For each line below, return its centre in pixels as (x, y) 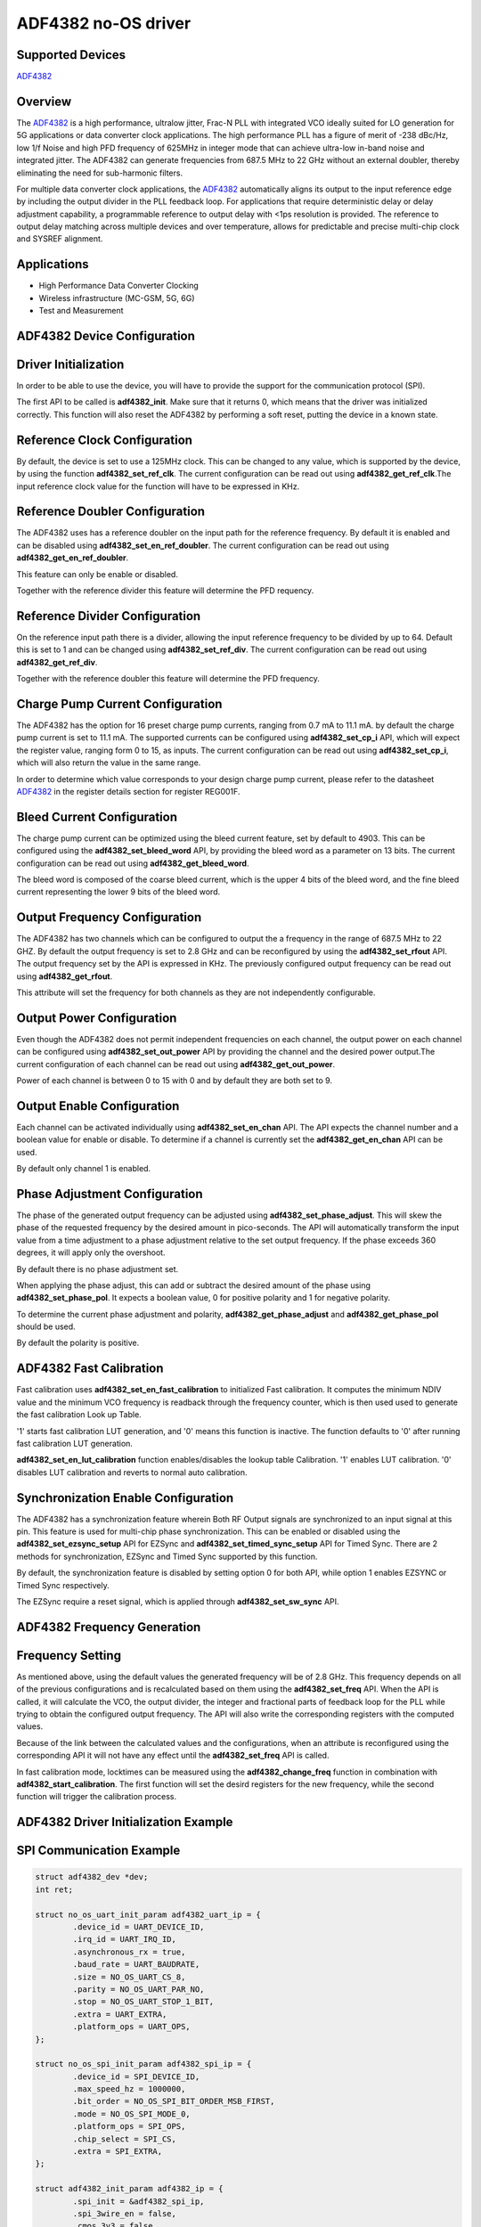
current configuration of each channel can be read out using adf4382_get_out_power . (176, 1064)
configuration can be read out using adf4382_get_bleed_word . (133, 863)
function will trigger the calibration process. (97, 1797)
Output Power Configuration (97, 1018)
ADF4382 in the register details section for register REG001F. (128, 791)
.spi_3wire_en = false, (125, 2213)
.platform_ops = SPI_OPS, (129, 2126)
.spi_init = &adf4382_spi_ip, (139, 2201)
